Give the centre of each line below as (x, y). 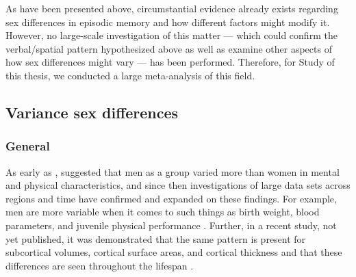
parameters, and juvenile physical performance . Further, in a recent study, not (171, 225)
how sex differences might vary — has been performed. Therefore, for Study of (170, 62)
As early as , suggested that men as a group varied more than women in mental (173, 171)
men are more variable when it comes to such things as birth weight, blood (163, 212)
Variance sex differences (92, 112)
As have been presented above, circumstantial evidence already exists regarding (172, 8)
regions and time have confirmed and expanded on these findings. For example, (171, 198)
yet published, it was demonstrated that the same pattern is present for (156, 238)
